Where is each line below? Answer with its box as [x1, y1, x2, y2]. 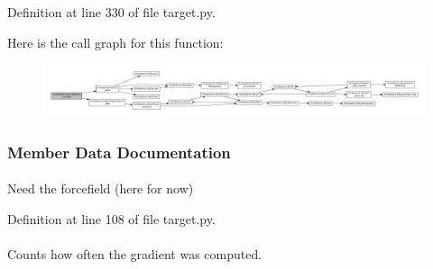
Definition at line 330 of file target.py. [7, 3, 216, 21]
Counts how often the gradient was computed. [7, 244, 263, 263]
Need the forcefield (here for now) [7, 179, 194, 198]
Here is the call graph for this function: [7, 32, 224, 51]
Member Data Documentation [7, 140, 231, 163]
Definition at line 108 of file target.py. [7, 209, 216, 228]
